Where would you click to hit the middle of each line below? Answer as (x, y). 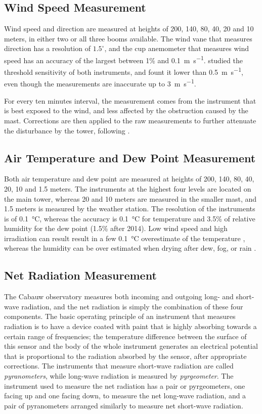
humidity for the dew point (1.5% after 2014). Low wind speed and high (116, 228)
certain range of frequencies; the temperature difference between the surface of (125, 336)
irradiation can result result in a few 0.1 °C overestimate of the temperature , (125, 238)
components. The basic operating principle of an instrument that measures (120, 316)
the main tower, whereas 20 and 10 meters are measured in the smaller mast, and (130, 198)
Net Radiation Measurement (80, 275)
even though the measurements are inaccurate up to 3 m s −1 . (100, 83)
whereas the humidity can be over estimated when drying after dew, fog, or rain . (130, 248)
